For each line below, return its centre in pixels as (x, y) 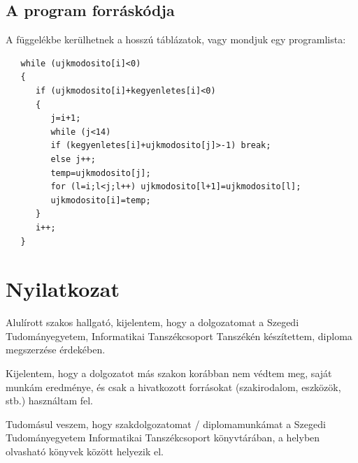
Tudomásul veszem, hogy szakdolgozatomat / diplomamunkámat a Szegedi (166, 424)
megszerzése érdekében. (56, 350)
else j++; (73, 159)
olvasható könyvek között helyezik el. (85, 451)
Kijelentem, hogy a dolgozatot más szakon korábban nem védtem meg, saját (169, 373)
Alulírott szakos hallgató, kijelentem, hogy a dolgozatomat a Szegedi (152, 322)
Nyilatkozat (63, 289)
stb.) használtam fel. (49, 400)
